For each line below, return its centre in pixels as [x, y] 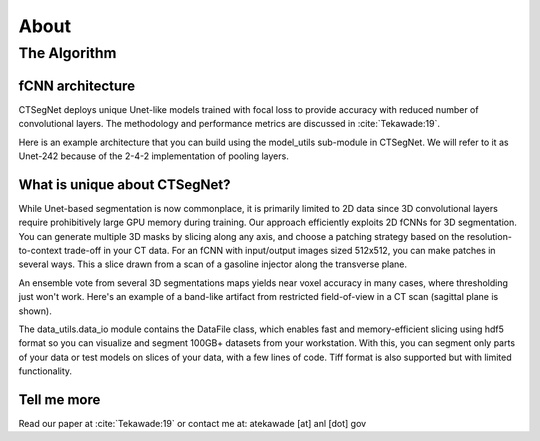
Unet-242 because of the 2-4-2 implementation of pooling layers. [153, 156]
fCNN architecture [76, 85]
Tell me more [59, 399]
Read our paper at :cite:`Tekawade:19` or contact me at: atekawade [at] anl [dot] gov [192, 423]
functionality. [45, 371]
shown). [35, 311]
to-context [40, 250]
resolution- [489, 236]
